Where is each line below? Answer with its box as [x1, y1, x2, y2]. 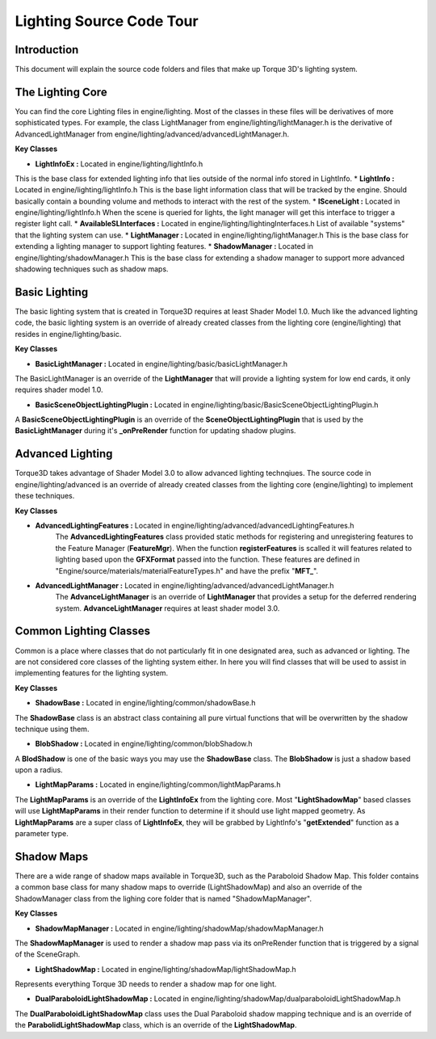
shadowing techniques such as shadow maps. [15, 264, 169, 274]
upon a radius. [15, 765, 64, 775]
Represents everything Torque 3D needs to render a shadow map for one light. [15, 979, 277, 989]
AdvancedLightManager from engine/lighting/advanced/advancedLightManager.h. [15, 129, 290, 139]
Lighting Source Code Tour [15, 12, 199, 30]
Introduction [15, 43, 79, 57]
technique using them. [15, 724, 90, 734]
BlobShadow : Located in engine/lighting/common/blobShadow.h [35, 739, 254, 749]
